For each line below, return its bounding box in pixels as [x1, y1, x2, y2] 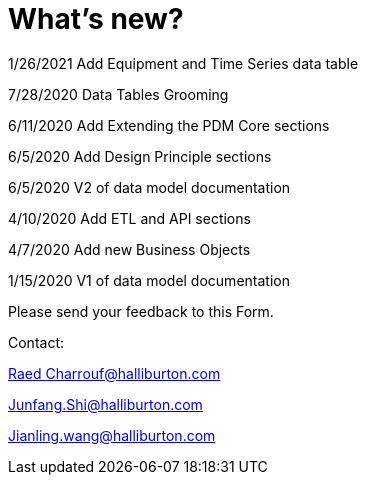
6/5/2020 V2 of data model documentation [8, 178, 291, 196]
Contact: [8, 333, 65, 351]
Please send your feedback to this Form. [8, 302, 274, 320]
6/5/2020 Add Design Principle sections [8, 147, 272, 165]
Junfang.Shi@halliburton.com [8, 395, 203, 413]
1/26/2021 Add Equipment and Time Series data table [8, 54, 359, 72]
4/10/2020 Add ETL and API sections [8, 209, 251, 227]
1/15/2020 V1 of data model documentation [8, 271, 290, 289]
